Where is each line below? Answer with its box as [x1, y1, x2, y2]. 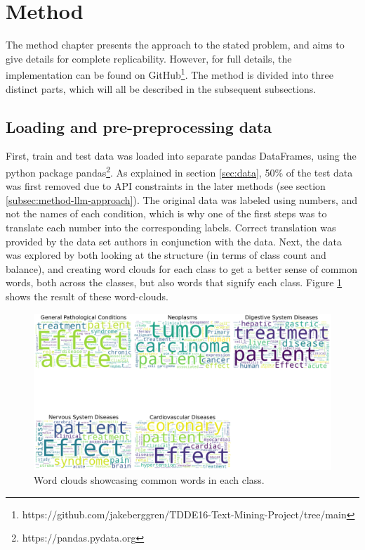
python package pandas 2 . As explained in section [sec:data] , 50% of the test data [6, 162, 353, 179]
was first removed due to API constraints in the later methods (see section [6, 179, 326, 193]
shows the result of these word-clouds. [6, 288, 168, 303]
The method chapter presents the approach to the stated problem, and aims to [6, 37, 345, 52]
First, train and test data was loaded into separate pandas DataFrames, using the [6, 148, 357, 163]
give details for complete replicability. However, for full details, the [6, 51, 292, 65]
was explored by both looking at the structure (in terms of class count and [6, 248, 326, 262]
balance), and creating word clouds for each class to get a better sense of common [6, 261, 357, 276]
